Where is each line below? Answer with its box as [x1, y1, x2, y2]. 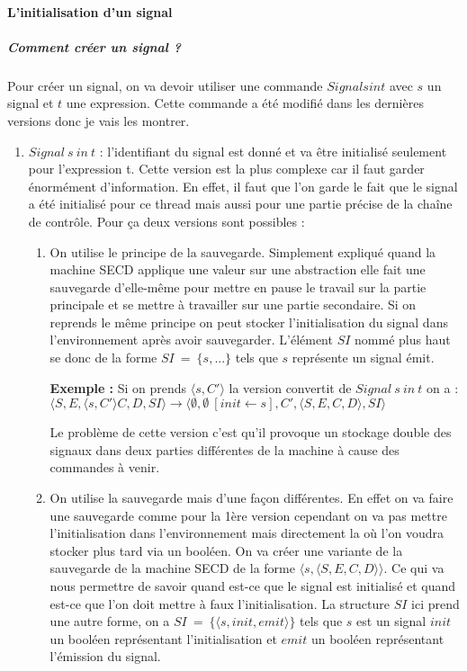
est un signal [356, 612, 427, 631]
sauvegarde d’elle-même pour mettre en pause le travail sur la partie [49, 277, 427, 296]
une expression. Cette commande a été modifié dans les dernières [66, 94, 424, 112]
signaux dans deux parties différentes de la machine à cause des [49, 440, 400, 459]
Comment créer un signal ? [7, 37, 182, 56]
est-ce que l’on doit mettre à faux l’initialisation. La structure [49, 594, 390, 613]
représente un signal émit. [292, 348, 435, 367]
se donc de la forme [49, 348, 157, 367]
